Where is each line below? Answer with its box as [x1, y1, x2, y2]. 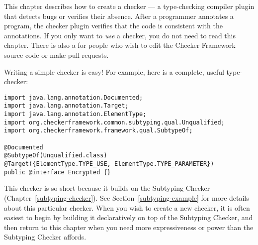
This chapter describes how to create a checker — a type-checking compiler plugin [4, 1, 255, 11]
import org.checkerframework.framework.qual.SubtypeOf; [4, 127, 193, 134]
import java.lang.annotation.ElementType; [4, 111, 147, 118]
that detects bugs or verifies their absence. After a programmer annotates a [4, 10, 234, 21]
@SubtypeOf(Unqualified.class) [4, 152, 107, 159]
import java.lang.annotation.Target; [4, 102, 129, 110]
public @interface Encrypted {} [4, 168, 111, 176]
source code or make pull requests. [4, 49, 109, 60]
